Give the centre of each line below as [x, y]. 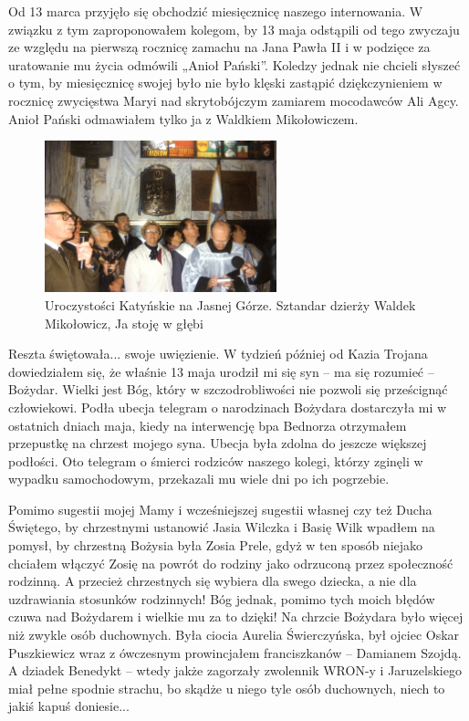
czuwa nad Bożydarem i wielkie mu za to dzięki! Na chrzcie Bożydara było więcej [236, 617]
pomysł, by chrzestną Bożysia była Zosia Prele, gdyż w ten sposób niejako [216, 545]
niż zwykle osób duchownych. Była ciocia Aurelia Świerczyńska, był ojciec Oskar [234, 635]
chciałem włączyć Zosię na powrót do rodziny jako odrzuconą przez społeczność [231, 563]
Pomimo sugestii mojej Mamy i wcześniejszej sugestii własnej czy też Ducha [220, 509]
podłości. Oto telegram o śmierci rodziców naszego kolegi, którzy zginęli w [216, 460]
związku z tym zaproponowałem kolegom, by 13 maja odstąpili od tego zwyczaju [234, 29]
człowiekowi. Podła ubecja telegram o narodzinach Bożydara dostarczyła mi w [228, 407]
